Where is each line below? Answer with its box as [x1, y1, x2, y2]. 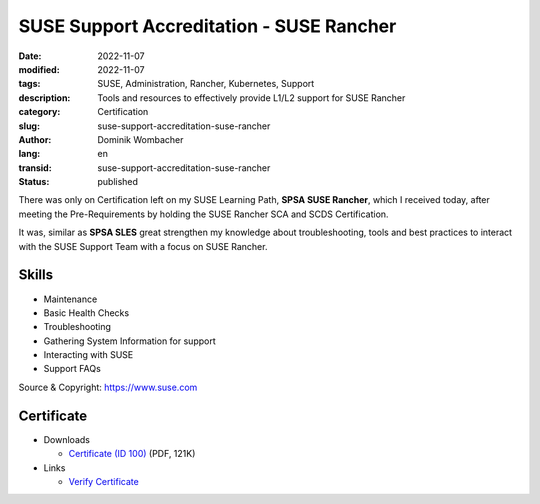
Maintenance [43, 293, 98, 305]
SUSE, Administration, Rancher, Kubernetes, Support [97, 78, 315, 90]
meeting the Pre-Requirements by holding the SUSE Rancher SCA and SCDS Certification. [18, 208, 389, 220]
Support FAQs [43, 363, 102, 375]
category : [18, 106, 61, 118]
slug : [18, 120, 40, 132]
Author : [18, 133, 52, 145]
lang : [18, 148, 41, 160]
